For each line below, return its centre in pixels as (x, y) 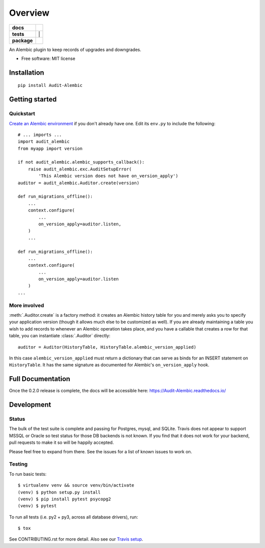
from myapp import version (50, 148)
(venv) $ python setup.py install (59, 492)
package (22, 40)
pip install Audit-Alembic (50, 85)
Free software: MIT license (48, 58)
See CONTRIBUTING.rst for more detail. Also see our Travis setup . (76, 539)
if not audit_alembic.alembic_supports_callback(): (81, 162)
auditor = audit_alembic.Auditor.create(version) (79, 183)
